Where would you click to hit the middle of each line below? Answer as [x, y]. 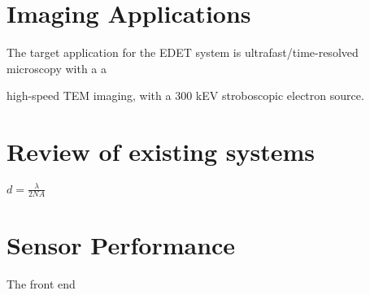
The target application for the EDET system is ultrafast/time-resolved [183, 52]
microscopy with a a [57, 68]
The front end [41, 283]
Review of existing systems [161, 152]
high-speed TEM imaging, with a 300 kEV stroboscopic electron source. [185, 95]
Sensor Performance [121, 244]
